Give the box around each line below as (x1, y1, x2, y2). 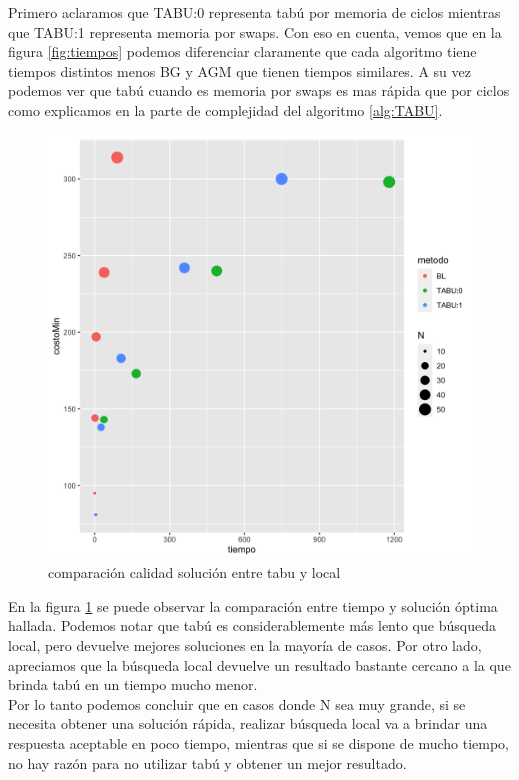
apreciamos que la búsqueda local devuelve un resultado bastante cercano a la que (8, 654, 511, 675)
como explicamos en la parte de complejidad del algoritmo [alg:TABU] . (8, 99, 443, 120)
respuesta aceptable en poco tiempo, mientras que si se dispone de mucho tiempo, (8, 732, 509, 753)
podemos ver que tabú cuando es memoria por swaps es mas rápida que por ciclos (8, 80, 510, 101)
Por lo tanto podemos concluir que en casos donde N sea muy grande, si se (8, 693, 466, 714)
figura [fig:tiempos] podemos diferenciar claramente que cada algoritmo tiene (8, 41, 477, 62)
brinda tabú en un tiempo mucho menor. (8, 674, 258, 695)
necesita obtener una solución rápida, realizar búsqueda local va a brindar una (8, 713, 488, 734)
